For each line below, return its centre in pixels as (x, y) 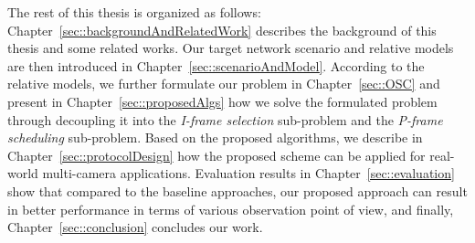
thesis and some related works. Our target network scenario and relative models (231, 48)
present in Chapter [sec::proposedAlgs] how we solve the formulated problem (222, 101)
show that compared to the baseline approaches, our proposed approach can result (237, 190)
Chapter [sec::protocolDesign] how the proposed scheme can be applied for (216, 155)
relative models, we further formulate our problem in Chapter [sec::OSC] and (224, 84)
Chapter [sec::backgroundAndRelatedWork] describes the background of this (222, 30)
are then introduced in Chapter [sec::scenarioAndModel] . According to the (216, 65)
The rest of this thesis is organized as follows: (134, 12)
